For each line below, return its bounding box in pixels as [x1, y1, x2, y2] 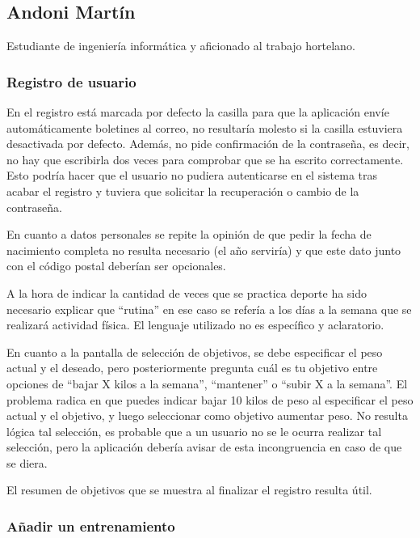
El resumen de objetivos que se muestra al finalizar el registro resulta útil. [6, 481, 372, 498]
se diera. [6, 454, 48, 471]
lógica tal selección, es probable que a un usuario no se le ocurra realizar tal [6, 422, 382, 439]
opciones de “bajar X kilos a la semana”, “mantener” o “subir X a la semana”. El [6, 375, 408, 392]
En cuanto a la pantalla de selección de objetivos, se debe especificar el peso [6, 343, 383, 360]
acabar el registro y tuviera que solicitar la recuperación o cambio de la [6, 182, 359, 199]
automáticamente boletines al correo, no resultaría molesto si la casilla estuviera [6, 119, 403, 136]
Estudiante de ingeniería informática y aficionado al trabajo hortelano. [6, 37, 355, 54]
